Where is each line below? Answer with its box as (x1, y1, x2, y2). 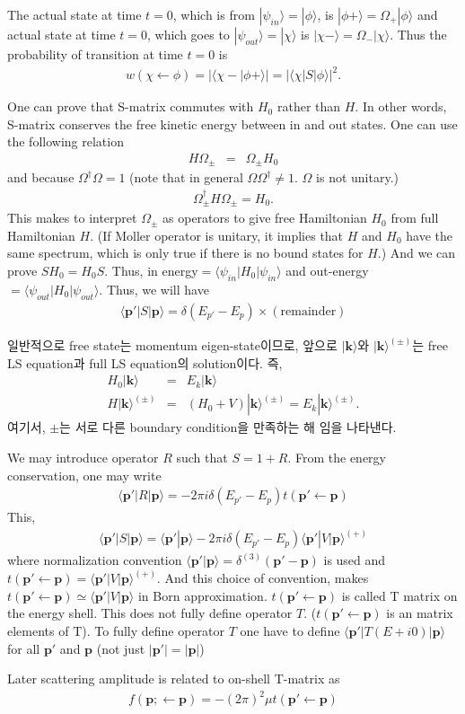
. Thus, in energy (104, 261, 198, 280)
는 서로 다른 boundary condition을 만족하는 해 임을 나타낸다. (59, 418, 397, 436)
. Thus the (390, 25, 447, 43)
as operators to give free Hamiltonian (162, 208, 367, 227)
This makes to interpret (7, 208, 137, 227)
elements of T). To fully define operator (7, 621, 225, 640)
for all (7, 639, 40, 657)
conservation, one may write (7, 465, 162, 484)
